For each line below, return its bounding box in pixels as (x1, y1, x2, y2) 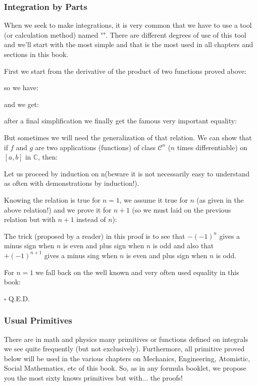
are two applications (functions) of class (35, 142, 155, 152)
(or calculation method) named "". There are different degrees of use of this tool (4, 29, 247, 40)
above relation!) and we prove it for (4, 204, 111, 215)
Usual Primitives (4, 314, 72, 327)
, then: (38, 152, 58, 162)
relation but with (4, 214, 56, 224)
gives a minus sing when (44, 250, 118, 260)
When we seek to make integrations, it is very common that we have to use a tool (4, 20, 252, 30)
